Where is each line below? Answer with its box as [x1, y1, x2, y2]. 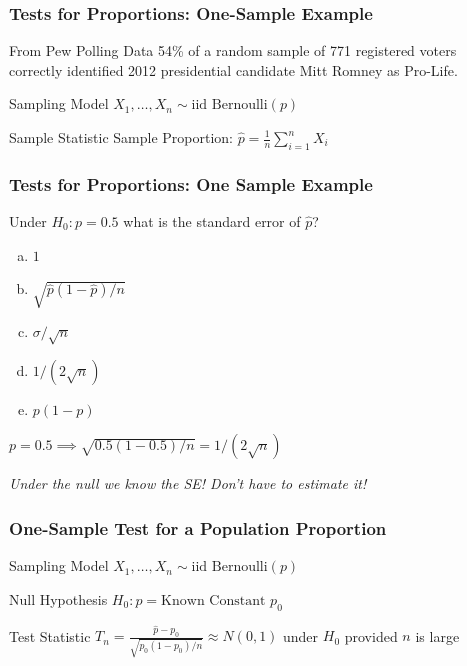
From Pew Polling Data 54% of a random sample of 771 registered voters [9, 40, 457, 61]
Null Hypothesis [9, 588, 108, 609]
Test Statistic [9, 625, 91, 646]
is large [415, 625, 460, 646]
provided [344, 625, 398, 646]
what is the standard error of [123, 211, 301, 232]
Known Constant [161, 593, 266, 608]
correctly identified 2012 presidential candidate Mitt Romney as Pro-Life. [9, 59, 458, 80]
